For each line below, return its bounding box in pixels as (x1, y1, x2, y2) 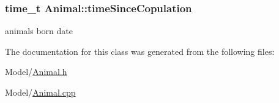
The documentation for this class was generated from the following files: (5, 44, 275, 57)
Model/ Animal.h (5, 65, 67, 78)
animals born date (5, 24, 73, 37)
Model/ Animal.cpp (5, 86, 76, 98)
